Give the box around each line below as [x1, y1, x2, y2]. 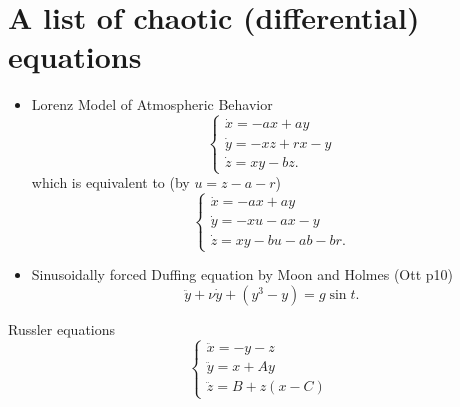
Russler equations [8, 318, 116, 339]
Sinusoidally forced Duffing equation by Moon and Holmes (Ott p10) [31, 264, 454, 284]
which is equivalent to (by [31, 172, 190, 193]
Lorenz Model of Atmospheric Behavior [31, 94, 273, 115]
